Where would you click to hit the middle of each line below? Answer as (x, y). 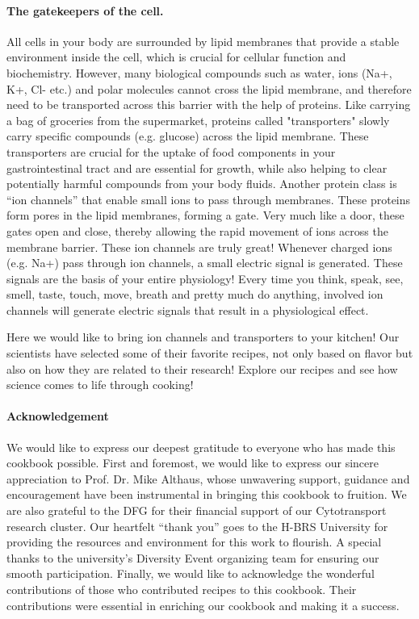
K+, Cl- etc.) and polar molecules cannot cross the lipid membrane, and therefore (209, 88)
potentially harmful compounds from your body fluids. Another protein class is (202, 184)
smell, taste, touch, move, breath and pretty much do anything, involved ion (195, 294)
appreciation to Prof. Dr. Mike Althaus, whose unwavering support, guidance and (208, 478)
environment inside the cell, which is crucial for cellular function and (176, 57)
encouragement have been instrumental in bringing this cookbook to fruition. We (207, 494)
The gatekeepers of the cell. (85, 10)
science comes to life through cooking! (100, 385)
